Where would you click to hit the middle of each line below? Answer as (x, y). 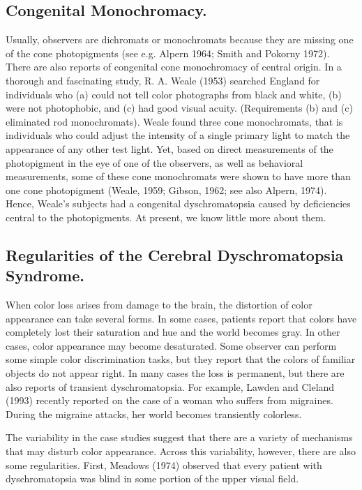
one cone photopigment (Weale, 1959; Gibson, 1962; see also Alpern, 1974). (166, 190)
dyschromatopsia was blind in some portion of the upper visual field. (152, 478)
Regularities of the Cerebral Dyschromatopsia (175, 254)
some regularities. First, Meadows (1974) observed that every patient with (164, 465)
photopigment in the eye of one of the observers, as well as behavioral (154, 162)
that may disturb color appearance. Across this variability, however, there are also (181, 451)
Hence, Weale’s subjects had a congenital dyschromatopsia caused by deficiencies (178, 203)
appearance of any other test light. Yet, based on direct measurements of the (169, 148)
